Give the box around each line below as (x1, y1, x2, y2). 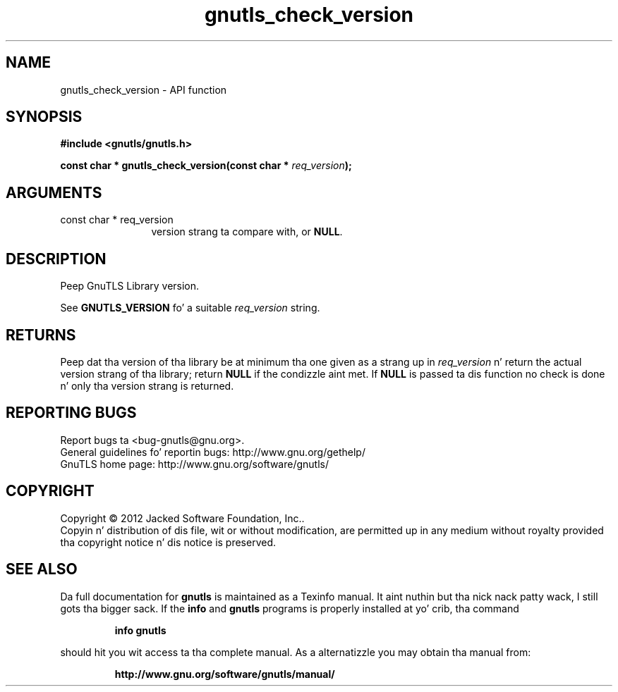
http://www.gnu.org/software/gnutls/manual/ (114, 667, 335, 680)
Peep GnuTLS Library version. (60, 280, 200, 292)
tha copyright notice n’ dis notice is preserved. (60, 536, 277, 548)
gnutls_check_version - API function (60, 83, 227, 96)
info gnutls (114, 624, 166, 636)
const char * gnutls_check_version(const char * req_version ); (60, 159, 352, 172)
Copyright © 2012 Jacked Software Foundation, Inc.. (60, 512, 305, 524)
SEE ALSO (6, 560, 78, 579)
